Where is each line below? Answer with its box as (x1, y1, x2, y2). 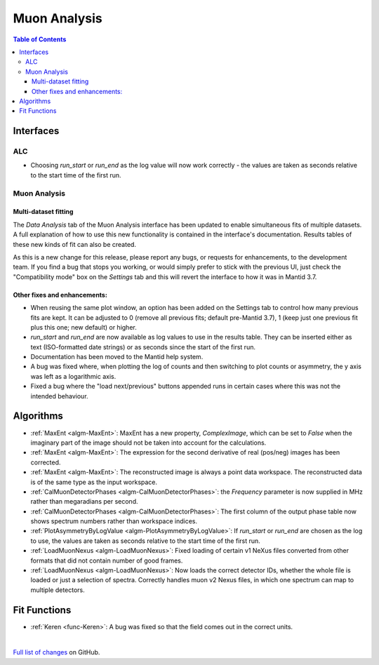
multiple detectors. (30, 586, 86, 594)
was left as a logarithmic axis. (30, 372, 117, 380)
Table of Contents (13, 35, 67, 43)
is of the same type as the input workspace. (30, 478, 158, 486)
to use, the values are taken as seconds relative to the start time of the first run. (30, 537, 261, 545)
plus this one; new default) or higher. (30, 323, 137, 331)
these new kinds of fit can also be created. (13, 240, 137, 248)
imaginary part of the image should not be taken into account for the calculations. (30, 438, 267, 447)
